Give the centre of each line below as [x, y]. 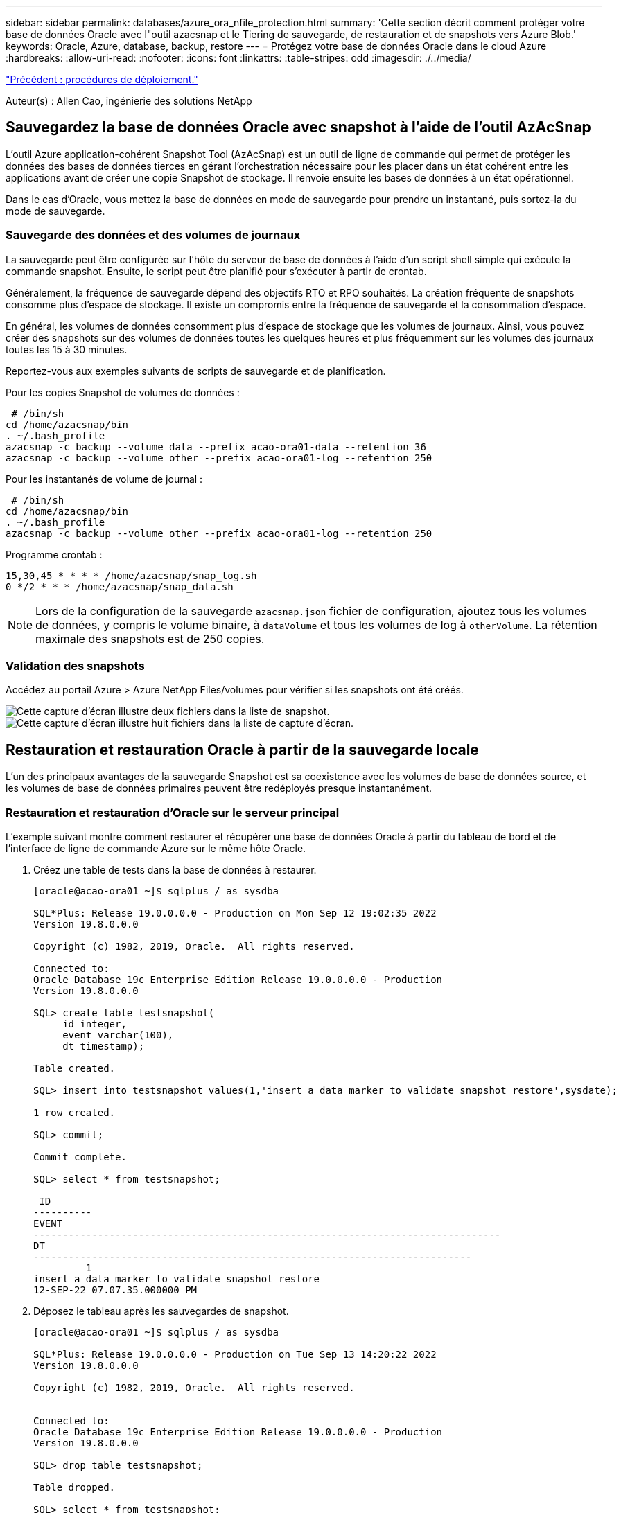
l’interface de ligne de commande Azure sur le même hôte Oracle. [156, 848]
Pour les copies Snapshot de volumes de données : [123, 392]
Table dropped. [75, 1487]
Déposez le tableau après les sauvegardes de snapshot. [161, 1311]
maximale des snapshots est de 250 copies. [150, 638]
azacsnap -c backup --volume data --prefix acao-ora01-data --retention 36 [216, 446]
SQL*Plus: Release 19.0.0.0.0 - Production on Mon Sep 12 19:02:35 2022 [235, 913]
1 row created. [75, 1112]
